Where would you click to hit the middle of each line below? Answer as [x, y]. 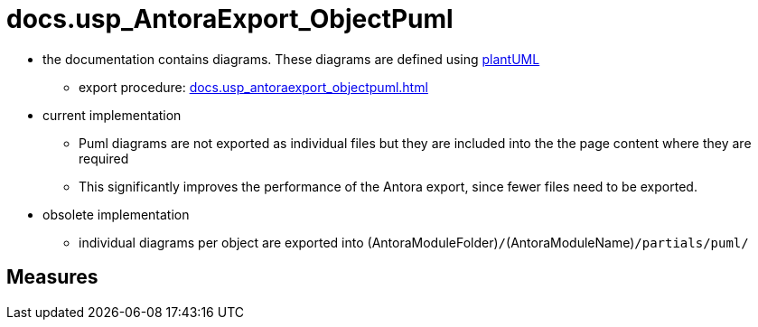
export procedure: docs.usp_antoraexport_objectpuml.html [253, 87]
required [104, 158]
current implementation [112, 115]
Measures [52, 277]
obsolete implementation [116, 214]
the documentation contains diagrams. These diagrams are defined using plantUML [291, 59]
